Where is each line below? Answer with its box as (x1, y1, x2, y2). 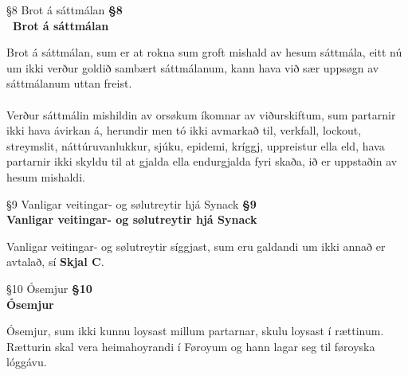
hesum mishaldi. (6, 168, 85, 185)
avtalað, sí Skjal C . (6, 253, 104, 270)
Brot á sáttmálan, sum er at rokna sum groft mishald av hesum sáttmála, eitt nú (6, 44, 402, 61)
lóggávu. (6, 354, 47, 370)
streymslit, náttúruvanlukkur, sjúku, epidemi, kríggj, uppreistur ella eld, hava (6, 137, 385, 154)
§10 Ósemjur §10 (6, 279, 92, 296)
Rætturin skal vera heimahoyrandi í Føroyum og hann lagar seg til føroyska (6, 338, 375, 354)
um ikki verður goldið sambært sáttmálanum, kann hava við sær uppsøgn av (6, 59, 379, 76)
